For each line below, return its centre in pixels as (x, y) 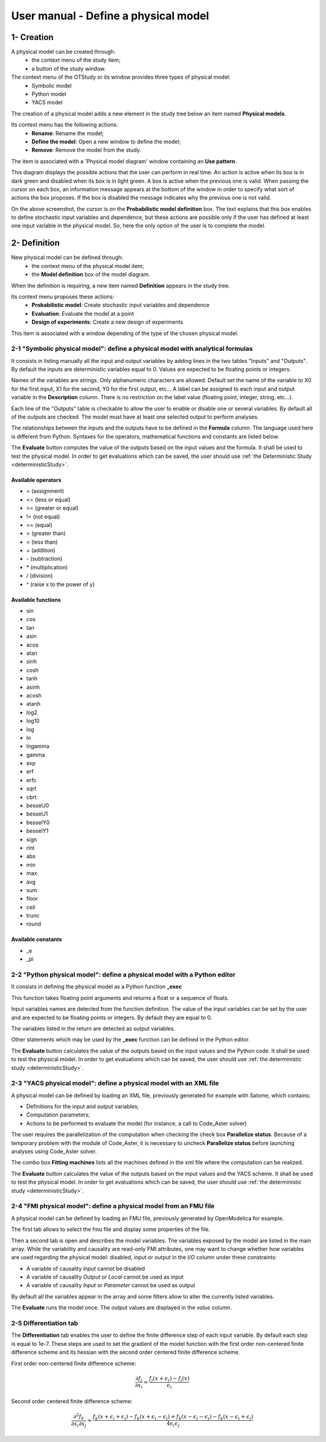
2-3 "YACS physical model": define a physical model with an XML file (115, 1083)
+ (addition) (41, 550)
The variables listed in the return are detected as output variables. (93, 1028)
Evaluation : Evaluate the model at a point (83, 313)
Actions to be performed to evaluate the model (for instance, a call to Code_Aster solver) (136, 1123)
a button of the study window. (69, 68)
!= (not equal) (43, 517)
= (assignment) (45, 491)
